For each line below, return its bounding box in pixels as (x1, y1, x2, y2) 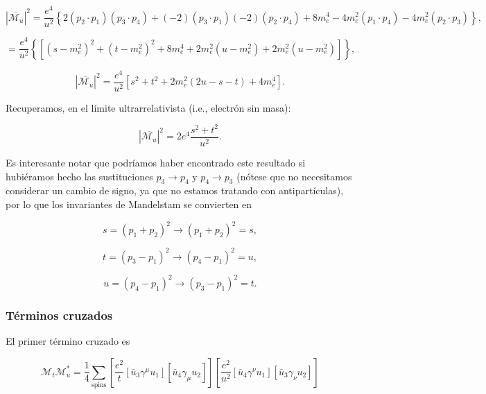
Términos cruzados (6, 306, 113, 323)
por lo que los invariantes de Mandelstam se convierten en (6, 196, 252, 211)
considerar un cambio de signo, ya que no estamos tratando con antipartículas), (6, 183, 344, 198)
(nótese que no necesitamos (236, 169, 352, 183)
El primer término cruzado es (6, 334, 130, 348)
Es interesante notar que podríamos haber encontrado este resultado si (6, 155, 306, 169)
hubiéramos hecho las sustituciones (6, 169, 153, 183)
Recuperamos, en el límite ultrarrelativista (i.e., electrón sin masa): (6, 100, 291, 114)
